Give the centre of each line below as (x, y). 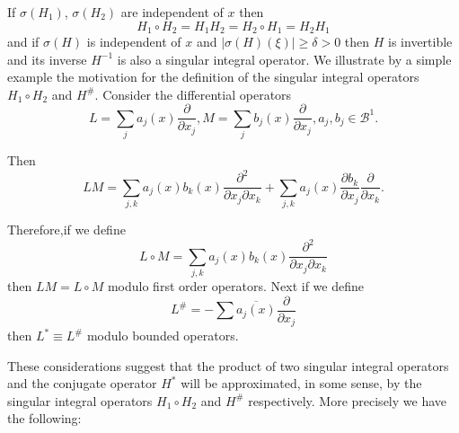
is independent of (134, 42)
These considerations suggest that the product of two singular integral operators (228, 365)
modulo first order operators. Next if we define (235, 286)
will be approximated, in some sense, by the (301, 383)
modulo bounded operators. (163, 336)
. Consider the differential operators (193, 94)
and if (23, 42)
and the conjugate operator (82, 383)
